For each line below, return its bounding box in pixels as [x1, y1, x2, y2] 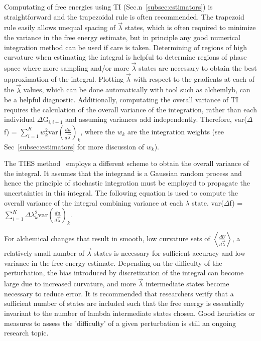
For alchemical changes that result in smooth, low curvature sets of [4, 233, 210, 244]
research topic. [4, 327, 49, 338]
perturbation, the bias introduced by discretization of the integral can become [4, 267, 244, 278]
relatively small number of [4, 248, 84, 258]
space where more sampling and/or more [4, 63, 129, 73]
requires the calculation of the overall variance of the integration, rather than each [4, 104, 257, 114]
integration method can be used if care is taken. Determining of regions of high [4, 42, 247, 52]
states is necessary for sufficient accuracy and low [94, 248, 246, 258]
